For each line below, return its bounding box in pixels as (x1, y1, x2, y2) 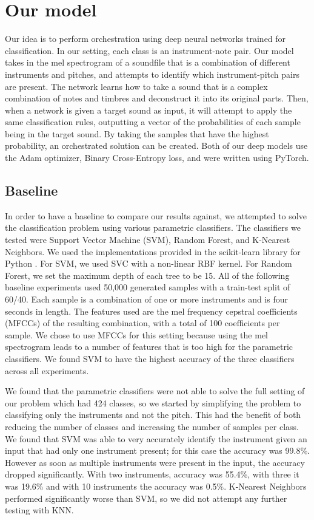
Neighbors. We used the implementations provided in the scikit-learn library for (5, 245, 301, 258)
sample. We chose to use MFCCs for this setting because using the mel (5, 328, 268, 341)
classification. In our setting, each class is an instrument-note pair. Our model (5, 44, 294, 56)
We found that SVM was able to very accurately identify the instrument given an (5, 432, 307, 445)
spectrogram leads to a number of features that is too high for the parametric (5, 340, 293, 353)
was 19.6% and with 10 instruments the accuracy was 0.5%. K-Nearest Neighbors (5, 479, 307, 492)
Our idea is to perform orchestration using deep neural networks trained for (5, 32, 286, 45)
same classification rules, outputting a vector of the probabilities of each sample (5, 115, 301, 128)
